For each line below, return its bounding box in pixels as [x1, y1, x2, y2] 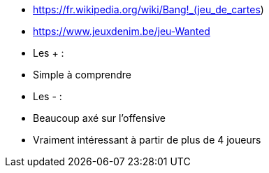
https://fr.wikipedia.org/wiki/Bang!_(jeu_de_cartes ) [33, 4, 264, 15]
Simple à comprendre [33, 69, 131, 81]
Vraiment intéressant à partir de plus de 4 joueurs [33, 134, 261, 146]
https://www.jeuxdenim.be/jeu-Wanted [33, 25, 210, 37]
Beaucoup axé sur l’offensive [33, 112, 166, 124]
